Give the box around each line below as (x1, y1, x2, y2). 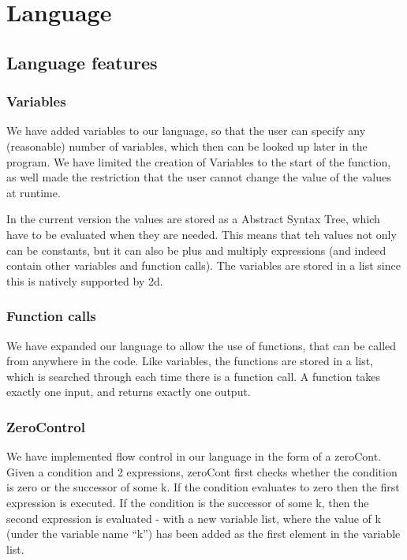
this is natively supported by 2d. (6, 272, 163, 289)
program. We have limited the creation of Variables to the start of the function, (6, 153, 391, 170)
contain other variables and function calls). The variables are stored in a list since (6, 257, 401, 274)
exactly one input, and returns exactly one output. (6, 383, 251, 400)
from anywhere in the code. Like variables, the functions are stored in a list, (6, 353, 374, 369)
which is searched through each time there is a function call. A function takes (6, 368, 381, 384)
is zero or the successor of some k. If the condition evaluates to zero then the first (6, 479, 400, 495)
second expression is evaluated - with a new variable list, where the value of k (6, 510, 381, 526)
